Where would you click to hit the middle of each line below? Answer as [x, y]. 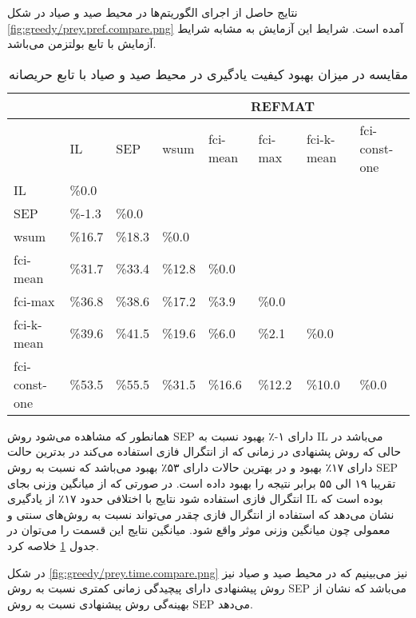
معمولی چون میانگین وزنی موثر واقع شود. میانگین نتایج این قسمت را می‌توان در [199, 530]
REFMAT [283, 106]
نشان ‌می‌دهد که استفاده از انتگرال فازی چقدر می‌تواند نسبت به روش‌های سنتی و [201, 514]
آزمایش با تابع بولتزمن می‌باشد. [82, 44]
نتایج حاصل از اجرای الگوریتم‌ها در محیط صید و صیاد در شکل [153, 12]
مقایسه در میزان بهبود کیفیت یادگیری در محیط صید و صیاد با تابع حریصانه [208, 74]
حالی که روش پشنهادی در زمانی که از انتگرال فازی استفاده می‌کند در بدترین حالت [204, 451]
